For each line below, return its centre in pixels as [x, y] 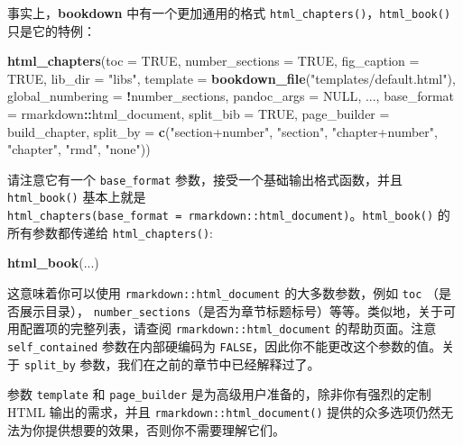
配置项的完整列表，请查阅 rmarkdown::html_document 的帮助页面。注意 [228, 328]
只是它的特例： [51, 30]
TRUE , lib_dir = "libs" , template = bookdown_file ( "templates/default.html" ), [231, 78]
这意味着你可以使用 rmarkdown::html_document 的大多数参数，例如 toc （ [223, 293]
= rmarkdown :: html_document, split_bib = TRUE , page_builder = [199, 114]
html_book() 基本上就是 [77, 197]
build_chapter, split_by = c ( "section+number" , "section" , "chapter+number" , [222, 131]
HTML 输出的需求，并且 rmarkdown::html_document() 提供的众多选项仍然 [224, 411]
